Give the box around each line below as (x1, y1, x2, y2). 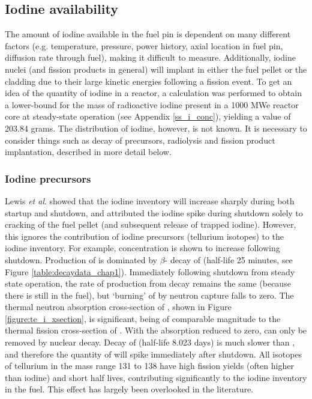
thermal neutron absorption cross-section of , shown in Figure (5, 300, 232, 313)
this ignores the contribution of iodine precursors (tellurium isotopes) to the (5, 230, 284, 242)
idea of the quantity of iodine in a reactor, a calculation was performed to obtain (5, 87, 302, 99)
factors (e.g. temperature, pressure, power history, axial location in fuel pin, (5, 39, 283, 52)
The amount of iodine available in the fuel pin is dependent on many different (5, 28, 291, 40)
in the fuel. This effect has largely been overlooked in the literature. (5, 383, 254, 395)
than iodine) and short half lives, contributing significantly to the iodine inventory (5, 371, 307, 383)
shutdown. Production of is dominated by (5, 253, 157, 266)
